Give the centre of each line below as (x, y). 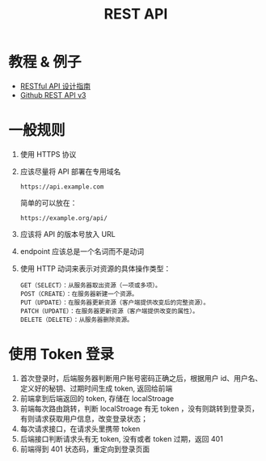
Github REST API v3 (53, 95)
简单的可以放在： (49, 202)
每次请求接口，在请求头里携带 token (80, 429)
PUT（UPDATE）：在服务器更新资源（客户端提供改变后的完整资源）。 (115, 302)
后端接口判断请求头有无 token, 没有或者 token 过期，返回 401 (122, 438)
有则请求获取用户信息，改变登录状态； (84, 418)
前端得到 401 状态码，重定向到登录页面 (85, 449)
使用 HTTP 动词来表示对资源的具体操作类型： (95, 269)
